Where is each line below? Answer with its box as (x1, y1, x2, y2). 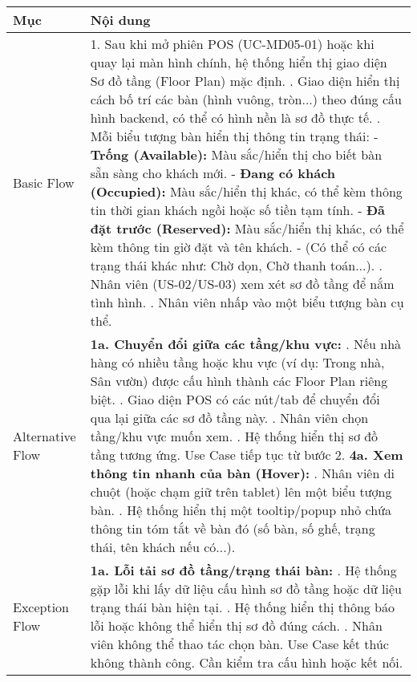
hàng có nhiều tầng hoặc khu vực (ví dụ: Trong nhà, (90, 353, 385, 371)
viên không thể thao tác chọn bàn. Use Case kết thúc (90, 635, 389, 653)
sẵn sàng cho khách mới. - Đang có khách (90, 164, 336, 182)
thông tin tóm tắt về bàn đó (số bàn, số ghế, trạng (90, 519, 375, 538)
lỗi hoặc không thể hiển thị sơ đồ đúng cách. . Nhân (90, 616, 383, 635)
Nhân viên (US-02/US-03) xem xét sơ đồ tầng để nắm (90, 274, 395, 293)
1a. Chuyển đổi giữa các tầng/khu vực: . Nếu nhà (90, 335, 402, 353)
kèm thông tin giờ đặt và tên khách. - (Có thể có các (90, 237, 387, 256)
